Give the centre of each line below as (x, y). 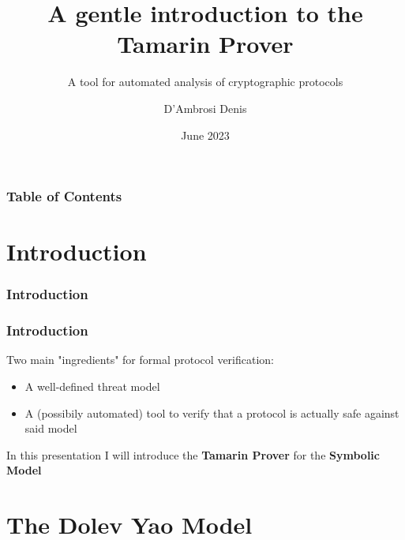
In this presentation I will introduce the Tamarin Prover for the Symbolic (193, 454)
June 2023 (205, 135)
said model (51, 428)
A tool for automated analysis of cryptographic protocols (205, 82)
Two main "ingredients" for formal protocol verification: (140, 360)
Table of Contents (64, 196)
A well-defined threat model (92, 386)
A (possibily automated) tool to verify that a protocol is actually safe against (212, 412)
